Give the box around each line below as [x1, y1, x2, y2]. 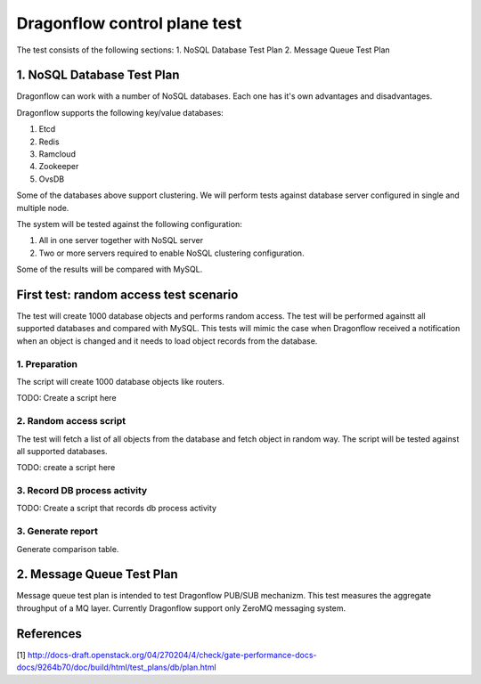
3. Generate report [16, 525, 98, 538]
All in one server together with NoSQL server [38, 235, 204, 246]
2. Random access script [16, 415, 126, 427]
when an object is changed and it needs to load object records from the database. [16, 335, 318, 346]
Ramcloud [38, 149, 76, 159]
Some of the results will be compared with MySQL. [16, 264, 203, 275]
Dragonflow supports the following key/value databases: [16, 107, 224, 118]
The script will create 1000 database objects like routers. [16, 376, 224, 387]
